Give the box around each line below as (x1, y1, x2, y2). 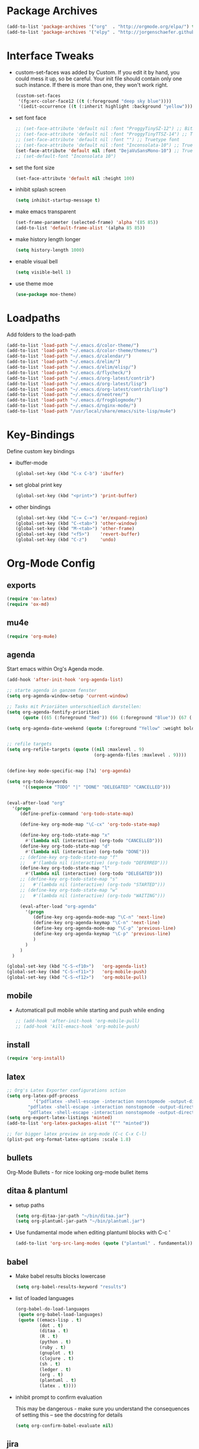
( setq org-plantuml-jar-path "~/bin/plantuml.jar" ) (15, 1219, 145, 1224)
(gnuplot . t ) (39, 1350, 74, 1356)
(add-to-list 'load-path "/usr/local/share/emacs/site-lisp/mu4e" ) (6, 408, 177, 414)
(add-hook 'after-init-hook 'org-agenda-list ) (6, 677, 123, 683)
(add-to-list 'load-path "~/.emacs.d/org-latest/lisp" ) (6, 381, 147, 386)
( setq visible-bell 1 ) (15, 269, 71, 275)
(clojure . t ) (39, 1355, 74, 1362)
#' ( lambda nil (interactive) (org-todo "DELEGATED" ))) (25, 870, 163, 877)
